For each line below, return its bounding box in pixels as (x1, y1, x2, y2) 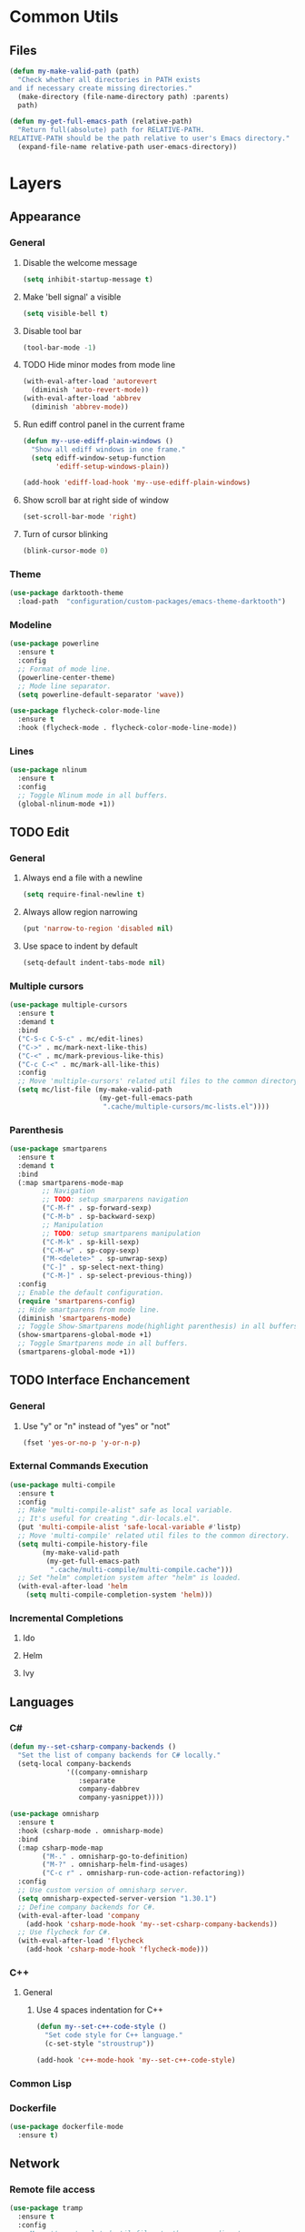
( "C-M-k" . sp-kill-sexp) (42, 1237, 141, 1246)
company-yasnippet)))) (78, 1793, 165, 1802)
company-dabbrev (78, 1784, 141, 1794)
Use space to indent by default (22, 940, 138, 952)
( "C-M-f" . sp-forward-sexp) (42, 1203, 152, 1212)
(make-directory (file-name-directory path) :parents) (17, 92, 230, 101)
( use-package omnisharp (9, 1810, 100, 1819)
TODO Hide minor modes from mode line (22, 360, 175, 370)
